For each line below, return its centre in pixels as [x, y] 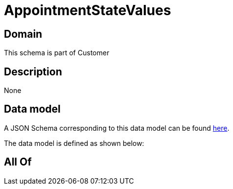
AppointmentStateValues [88, 10]
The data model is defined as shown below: [74, 143]
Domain [23, 34]
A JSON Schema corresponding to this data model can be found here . [117, 128]
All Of [18, 162]
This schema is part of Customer [57, 53]
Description [33, 71]
